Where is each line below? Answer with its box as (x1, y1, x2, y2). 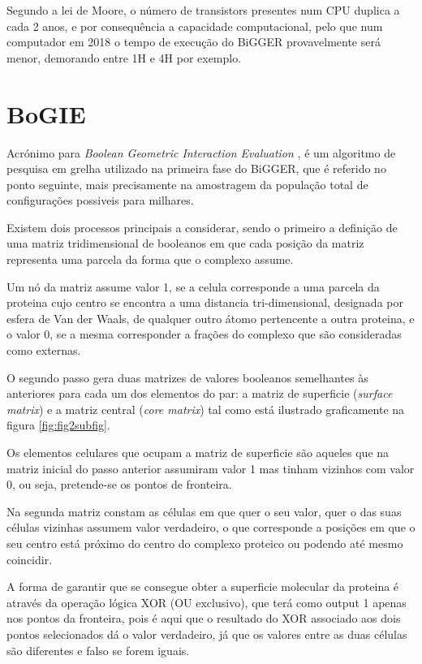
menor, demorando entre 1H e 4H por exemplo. (6, 49, 242, 66)
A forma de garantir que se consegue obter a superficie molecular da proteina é (6, 578, 399, 595)
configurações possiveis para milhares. (6, 192, 194, 209)
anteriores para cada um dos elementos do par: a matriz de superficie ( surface (6, 385, 393, 402)
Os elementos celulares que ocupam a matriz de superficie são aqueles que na (6, 444, 390, 460)
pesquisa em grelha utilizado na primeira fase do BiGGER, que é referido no (6, 160, 386, 177)
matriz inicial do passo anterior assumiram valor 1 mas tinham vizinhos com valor (6, 459, 415, 476)
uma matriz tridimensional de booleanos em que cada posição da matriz (6, 235, 364, 252)
